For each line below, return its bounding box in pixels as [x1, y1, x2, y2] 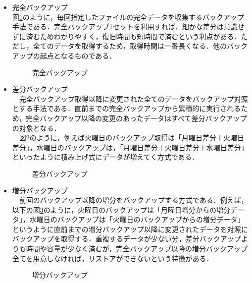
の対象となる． [12, 122, 61, 133]
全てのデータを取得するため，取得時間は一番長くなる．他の [33, 41, 227, 51]
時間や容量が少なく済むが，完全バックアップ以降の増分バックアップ [26, 243, 248, 254]
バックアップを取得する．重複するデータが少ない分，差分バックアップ [12, 233, 241, 244]
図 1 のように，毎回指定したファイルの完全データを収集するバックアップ [12, 11, 245, 22]
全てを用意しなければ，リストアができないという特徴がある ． [12, 253, 213, 263]
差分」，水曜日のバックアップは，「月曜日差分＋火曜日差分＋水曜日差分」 [12, 142, 248, 152]
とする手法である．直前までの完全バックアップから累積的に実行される [12, 103, 241, 113]
